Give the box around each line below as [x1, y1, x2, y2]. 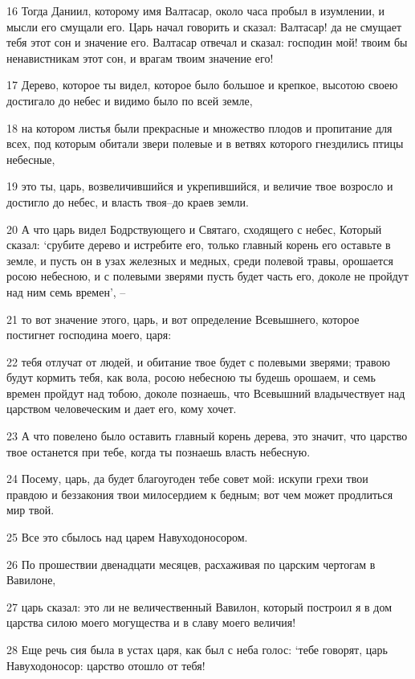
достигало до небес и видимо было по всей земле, [6, 92, 253, 108]
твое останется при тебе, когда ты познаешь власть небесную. [6, 443, 311, 460]
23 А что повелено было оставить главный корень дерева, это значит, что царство [6, 427, 408, 444]
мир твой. [6, 501, 55, 518]
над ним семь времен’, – [6, 283, 126, 300]
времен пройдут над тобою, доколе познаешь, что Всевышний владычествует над [6, 384, 405, 401]
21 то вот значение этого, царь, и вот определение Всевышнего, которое [6, 310, 360, 327]
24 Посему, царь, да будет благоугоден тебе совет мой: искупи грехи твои [6, 470, 368, 487]
